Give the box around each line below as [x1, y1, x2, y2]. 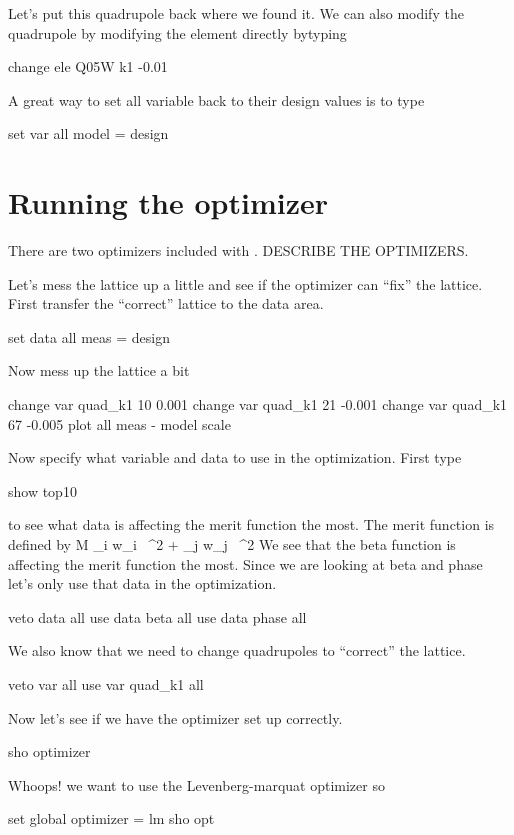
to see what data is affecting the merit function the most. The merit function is [8, 514, 495, 535]
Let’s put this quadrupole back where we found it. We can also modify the [8, 3, 464, 23]
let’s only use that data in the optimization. [8, 573, 277, 594]
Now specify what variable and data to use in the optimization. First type [8, 447, 462, 468]
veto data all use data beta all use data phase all [8, 606, 307, 627]
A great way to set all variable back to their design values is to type [8, 89, 425, 110]
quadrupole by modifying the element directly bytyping [8, 22, 347, 43]
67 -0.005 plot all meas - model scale [8, 413, 231, 434]
